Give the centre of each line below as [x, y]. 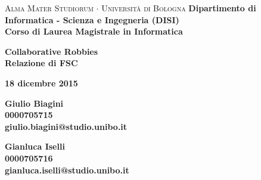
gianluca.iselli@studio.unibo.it [67, 170]
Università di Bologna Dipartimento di [179, 8]
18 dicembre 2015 [41, 83]
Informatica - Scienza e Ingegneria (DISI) [92, 19]
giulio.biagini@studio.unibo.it [66, 126]
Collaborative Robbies [52, 51]
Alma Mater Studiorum [49, 8]
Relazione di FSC [41, 63]
